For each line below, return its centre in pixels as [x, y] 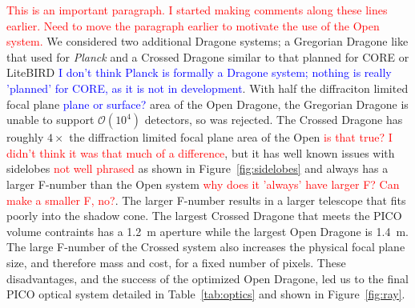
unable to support [50, 120]
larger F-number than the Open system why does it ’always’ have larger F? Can [203, 184]
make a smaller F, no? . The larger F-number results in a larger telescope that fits [206, 200]
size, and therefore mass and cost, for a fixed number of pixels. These [176, 262]
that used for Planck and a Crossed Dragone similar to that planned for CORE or [208, 56]
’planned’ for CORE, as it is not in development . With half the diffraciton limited [207, 88]
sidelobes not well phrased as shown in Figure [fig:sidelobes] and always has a [197, 168]
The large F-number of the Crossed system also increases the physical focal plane [206, 247]
